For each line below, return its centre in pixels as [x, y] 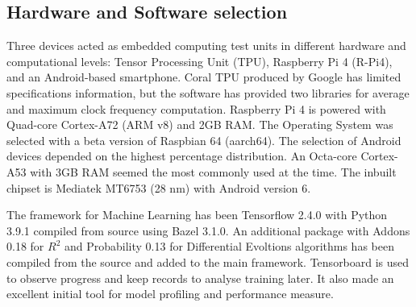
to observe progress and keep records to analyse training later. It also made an [200, 278]
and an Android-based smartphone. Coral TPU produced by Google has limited [204, 77]
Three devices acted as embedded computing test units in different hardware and [206, 46]
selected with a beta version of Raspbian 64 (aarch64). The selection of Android [204, 140]
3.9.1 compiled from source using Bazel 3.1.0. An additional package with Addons [208, 230]
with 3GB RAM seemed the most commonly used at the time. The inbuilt [213, 171]
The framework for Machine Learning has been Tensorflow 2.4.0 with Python [197, 215]
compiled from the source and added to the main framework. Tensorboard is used [208, 261]
